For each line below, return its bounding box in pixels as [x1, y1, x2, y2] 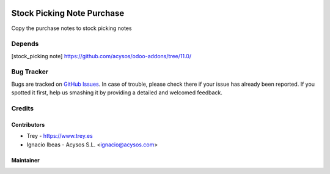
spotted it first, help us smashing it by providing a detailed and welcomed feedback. [11, 89, 222, 96]
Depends [11, 40, 39, 48]
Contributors [11, 121, 45, 128]
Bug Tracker [11, 67, 49, 76]
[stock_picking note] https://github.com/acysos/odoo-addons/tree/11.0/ [11, 52, 192, 59]
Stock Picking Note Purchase [11, 8, 125, 18]
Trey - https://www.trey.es [26, 132, 93, 140]
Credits [11, 104, 34, 113]
